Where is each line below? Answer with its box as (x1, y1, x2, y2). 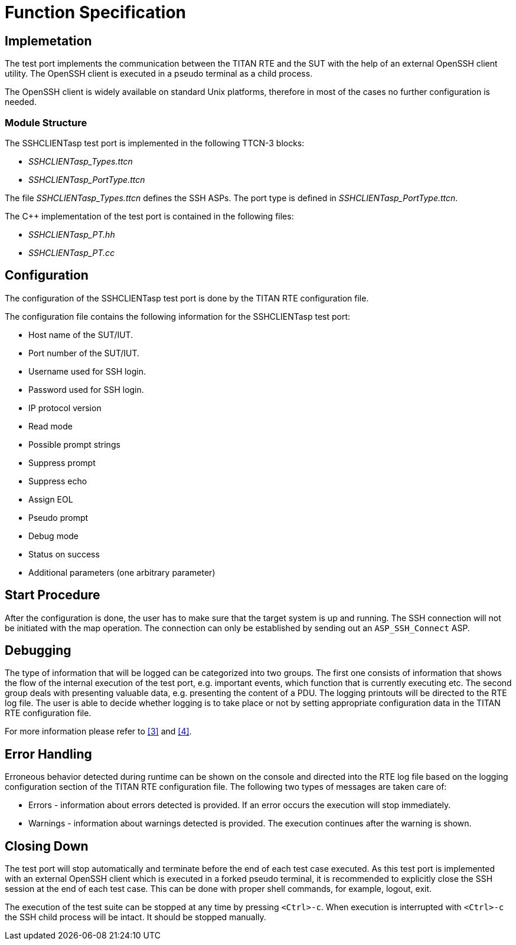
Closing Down (5, 838, 89, 854)
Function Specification (5, 2, 187, 22)
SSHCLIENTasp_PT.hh (28, 229, 115, 239)
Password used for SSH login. (28, 384, 144, 395)
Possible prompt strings (28, 439, 120, 449)
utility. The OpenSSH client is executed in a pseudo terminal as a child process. (5, 68, 313, 79)
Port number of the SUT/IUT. (28, 347, 140, 358)
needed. (5, 97, 37, 107)
